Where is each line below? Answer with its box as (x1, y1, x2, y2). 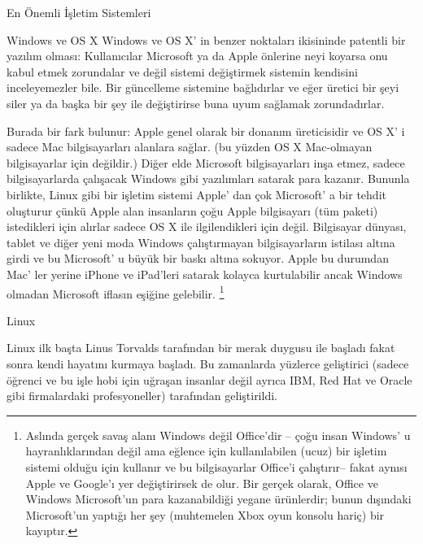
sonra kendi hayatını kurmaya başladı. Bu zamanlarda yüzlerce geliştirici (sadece (7, 355, 409, 372)
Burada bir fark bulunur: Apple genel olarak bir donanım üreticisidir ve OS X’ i (7, 122, 405, 139)
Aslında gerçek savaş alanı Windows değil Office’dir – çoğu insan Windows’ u (25, 426, 411, 443)
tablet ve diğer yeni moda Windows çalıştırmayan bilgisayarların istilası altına (7, 233, 395, 250)
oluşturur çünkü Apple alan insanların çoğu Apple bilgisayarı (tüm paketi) (7, 202, 378, 219)
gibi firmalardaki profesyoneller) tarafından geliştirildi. (7, 387, 277, 404)
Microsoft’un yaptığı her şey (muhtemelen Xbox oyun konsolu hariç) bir (25, 506, 385, 523)
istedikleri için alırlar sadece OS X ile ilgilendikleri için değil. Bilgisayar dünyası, (7, 218, 407, 235)
